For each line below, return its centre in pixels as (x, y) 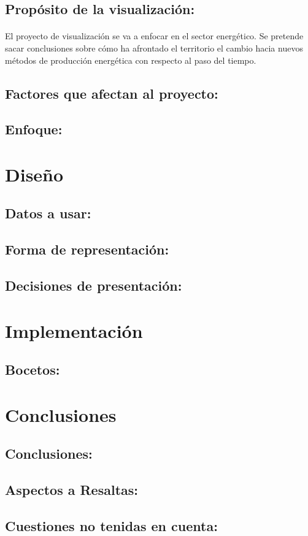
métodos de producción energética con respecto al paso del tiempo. (131, 60)
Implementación (74, 330)
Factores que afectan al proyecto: (112, 93)
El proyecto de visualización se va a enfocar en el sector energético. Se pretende (154, 36)
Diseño (34, 174)
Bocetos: (33, 369)
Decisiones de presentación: (94, 285)
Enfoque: (34, 129)
